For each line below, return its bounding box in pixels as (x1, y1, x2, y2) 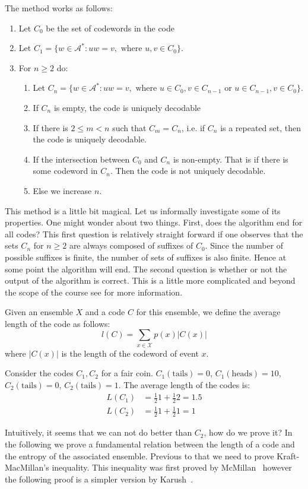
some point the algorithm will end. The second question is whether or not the (5, 262, 287, 275)
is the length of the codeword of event (61, 347, 199, 359)
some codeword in (33, 164, 98, 177)
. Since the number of (205, 239, 284, 252)
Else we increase (33, 184, 92, 196)
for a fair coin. (101, 367, 153, 379)
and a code (85, 306, 125, 318)
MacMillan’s (5, 461, 49, 474)
